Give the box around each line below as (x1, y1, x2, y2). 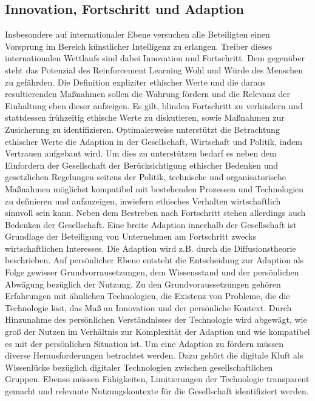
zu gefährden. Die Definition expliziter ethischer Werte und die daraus (5, 75, 266, 88)
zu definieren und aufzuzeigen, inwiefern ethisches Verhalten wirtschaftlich (5, 194, 281, 207)
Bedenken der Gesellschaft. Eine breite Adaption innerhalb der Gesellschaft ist (5, 218, 297, 231)
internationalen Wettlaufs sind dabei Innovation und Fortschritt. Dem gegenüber (5, 52, 305, 64)
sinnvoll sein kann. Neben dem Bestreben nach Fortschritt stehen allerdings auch (5, 206, 306, 219)
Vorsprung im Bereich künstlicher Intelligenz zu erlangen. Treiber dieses (5, 39, 273, 52)
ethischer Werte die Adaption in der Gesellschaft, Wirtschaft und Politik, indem (5, 135, 303, 147)
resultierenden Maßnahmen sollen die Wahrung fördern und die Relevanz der (5, 87, 291, 100)
